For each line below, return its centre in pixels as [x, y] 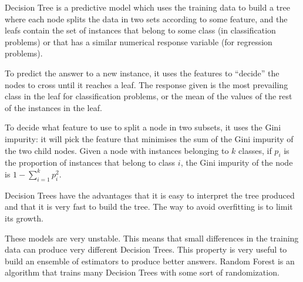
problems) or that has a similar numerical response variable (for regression [139, 41]
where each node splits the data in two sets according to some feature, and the [146, 19]
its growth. [24, 218]
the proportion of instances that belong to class [90, 162]
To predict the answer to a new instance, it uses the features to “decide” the [142, 73]
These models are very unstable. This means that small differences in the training [152, 238]
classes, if [255, 150]
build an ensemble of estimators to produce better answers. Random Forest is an [150, 261]
